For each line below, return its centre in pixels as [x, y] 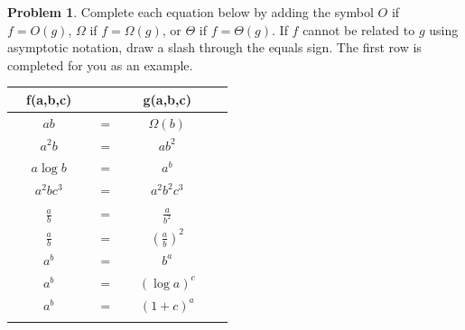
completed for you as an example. [100, 64]
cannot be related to [359, 29]
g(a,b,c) [167, 99]
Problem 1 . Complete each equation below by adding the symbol [191, 12]
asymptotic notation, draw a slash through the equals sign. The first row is [214, 47]
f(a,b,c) [49, 99]
